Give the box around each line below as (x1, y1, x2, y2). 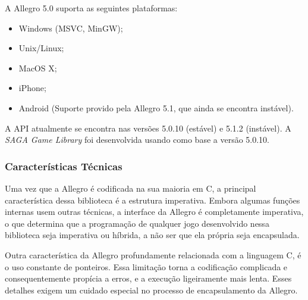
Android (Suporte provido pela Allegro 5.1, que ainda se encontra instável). (18, 101, 294, 114)
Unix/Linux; (18, 42, 64, 54)
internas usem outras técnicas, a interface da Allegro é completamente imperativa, (5, 205, 304, 218)
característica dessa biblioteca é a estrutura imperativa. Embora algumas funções (5, 193, 300, 206)
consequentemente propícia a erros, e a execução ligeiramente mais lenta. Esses (5, 272, 292, 285)
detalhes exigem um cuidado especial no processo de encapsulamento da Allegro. (5, 283, 298, 296)
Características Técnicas (5, 158, 122, 173)
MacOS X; (18, 61, 57, 74)
